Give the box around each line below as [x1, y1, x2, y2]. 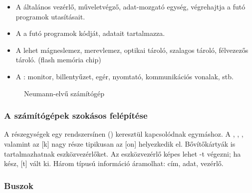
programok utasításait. [15, 11, 85, 21]
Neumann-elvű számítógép [24, 88, 105, 98]
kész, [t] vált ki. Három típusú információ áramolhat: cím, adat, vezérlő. [4, 158, 224, 169]
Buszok [4, 179, 33, 192]
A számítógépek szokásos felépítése [4, 109, 148, 122]
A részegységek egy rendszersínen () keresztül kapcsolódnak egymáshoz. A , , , [4, 129, 244, 139]
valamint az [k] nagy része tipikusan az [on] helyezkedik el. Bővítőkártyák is [4, 138, 236, 149]
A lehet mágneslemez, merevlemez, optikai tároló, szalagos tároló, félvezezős [15, 44, 249, 55]
